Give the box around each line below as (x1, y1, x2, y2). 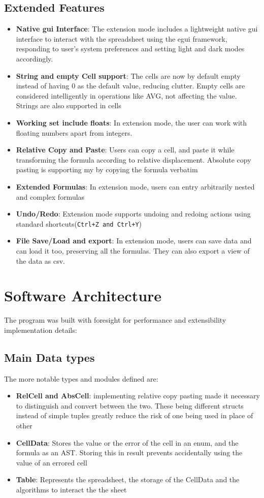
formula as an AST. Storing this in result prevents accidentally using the (16, 447, 243, 458)
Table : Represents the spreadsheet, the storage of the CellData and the (16, 474, 240, 485)
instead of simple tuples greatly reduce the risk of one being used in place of (16, 410, 253, 421)
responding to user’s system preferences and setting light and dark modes (16, 43, 245, 54)
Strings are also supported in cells (16, 100, 121, 111)
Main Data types (4, 349, 95, 365)
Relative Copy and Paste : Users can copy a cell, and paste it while (16, 144, 235, 155)
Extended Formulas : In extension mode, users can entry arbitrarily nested (16, 181, 255, 192)
